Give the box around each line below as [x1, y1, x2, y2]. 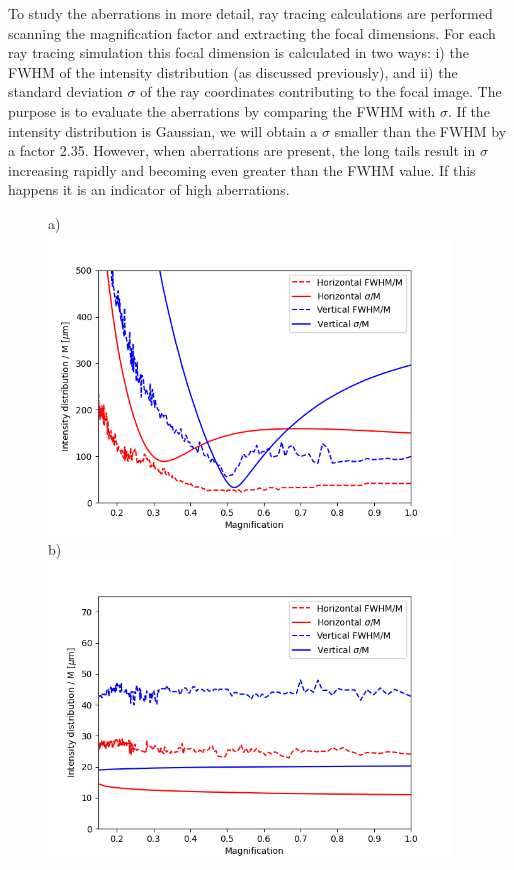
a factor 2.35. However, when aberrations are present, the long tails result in [8, 140, 476, 161]
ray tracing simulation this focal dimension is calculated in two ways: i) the [8, 42, 469, 63]
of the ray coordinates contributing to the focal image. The [140, 81, 502, 102]
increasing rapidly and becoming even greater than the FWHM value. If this [8, 159, 476, 180]
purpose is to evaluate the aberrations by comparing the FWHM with [8, 100, 436, 121]
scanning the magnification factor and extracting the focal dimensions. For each [8, 22, 496, 43]
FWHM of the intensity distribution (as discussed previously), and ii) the [8, 61, 458, 82]
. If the [447, 100, 490, 121]
